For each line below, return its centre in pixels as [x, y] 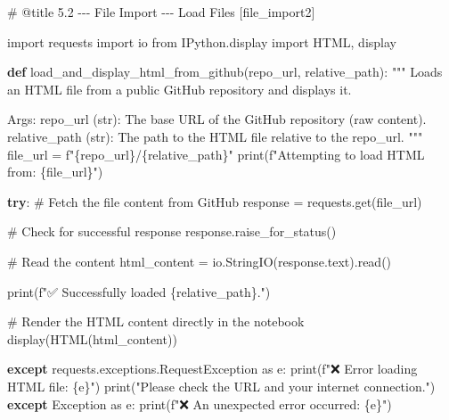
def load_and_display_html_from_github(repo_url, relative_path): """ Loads [225, 72]
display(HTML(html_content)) [92, 338]
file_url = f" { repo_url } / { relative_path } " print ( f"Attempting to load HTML [216, 154]
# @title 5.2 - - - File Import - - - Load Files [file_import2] [161, 12]
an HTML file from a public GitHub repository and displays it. [180, 89]
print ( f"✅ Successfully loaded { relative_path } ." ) [139, 291]
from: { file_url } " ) [55, 172]
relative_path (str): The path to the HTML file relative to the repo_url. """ [215, 136]
